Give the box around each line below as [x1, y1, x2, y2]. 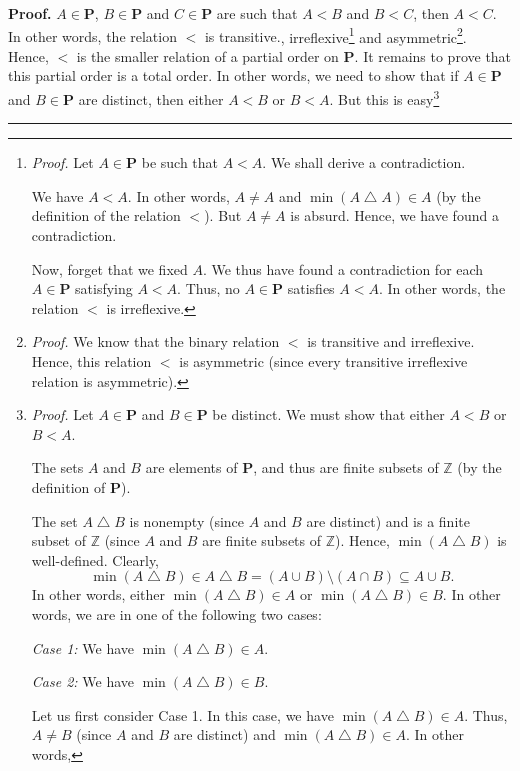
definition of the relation [31, 205, 181, 226]
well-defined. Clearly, [31, 549, 160, 570]
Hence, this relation [31, 351, 152, 372]
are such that [216, 3, 298, 23]
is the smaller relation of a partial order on [76, 45, 339, 66]
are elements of [145, 457, 238, 478]
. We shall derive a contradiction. [262, 152, 466, 173]
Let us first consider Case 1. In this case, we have [31, 704, 334, 725]
